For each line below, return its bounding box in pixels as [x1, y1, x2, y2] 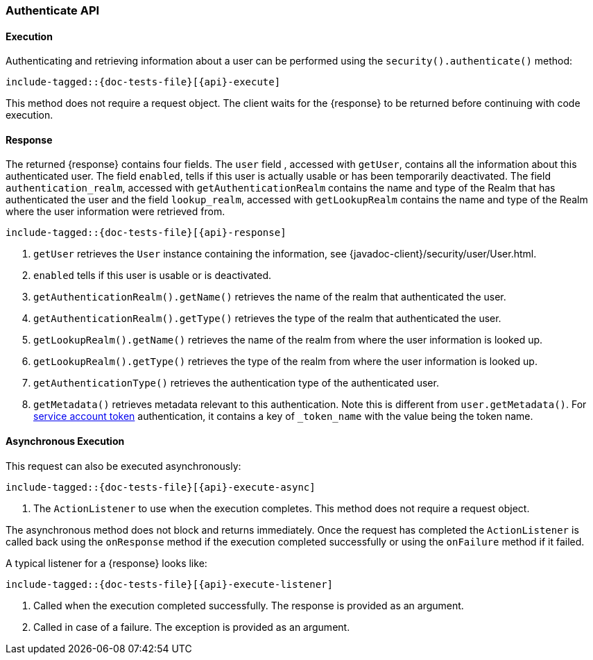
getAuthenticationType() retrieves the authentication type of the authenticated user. [33, 377, 439, 389]
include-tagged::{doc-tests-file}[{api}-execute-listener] [6, 578, 334, 590]
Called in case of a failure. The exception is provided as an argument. [33, 620, 350, 633]
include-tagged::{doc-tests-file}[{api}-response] [6, 227, 286, 239]
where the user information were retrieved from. [6, 205, 225, 218]
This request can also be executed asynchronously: [6, 459, 241, 472]
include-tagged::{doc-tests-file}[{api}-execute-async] [6, 481, 316, 493]
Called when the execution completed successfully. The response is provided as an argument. [33, 599, 464, 611]
